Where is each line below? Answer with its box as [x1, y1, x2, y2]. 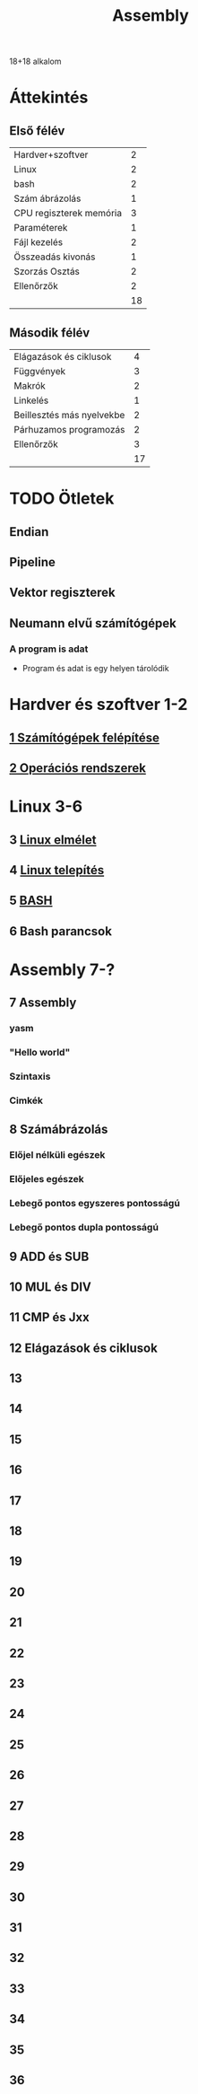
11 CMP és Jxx [9, 1310, 90, 1325]
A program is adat [9, 643, 89, 655]
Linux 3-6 [9, 796, 83, 817]
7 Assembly [9, 995, 77, 1011]
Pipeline [9, 554, 56, 570]
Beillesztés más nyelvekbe [13, 409, 125, 421]
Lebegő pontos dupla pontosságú [9, 1222, 159, 1234]
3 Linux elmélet [9, 832, 97, 847]
